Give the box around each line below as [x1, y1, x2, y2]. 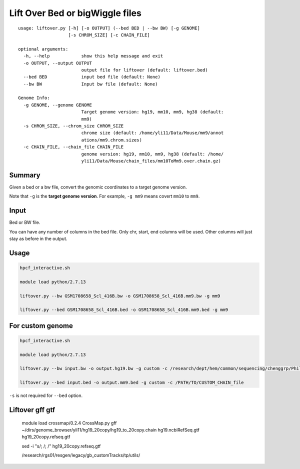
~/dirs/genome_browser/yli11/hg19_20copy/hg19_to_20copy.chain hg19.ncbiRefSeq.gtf [21, 427, 199, 433]
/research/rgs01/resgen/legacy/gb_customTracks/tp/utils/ [21, 452, 140, 458]
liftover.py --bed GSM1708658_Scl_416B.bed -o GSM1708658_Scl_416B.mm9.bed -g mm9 [19, 307, 228, 312]
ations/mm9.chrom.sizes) [81, 137, 142, 142]
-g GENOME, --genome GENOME [23, 102, 92, 107]
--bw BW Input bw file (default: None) [23, 81, 158, 87]
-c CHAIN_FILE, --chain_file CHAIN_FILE [23, 144, 124, 150]
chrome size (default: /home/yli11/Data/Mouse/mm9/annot [81, 130, 224, 136]
